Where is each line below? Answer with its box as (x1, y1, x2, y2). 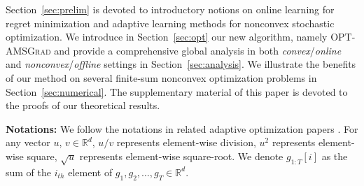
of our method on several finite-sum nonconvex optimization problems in (6, 70, 317, 85)
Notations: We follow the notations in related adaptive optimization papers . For (6, 121, 358, 136)
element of (68, 164, 113, 179)
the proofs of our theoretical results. (6, 98, 160, 113)
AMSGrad (6, 43, 51, 57)
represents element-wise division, (116, 135, 256, 150)
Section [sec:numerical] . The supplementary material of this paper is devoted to (6, 84, 348, 99)
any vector (6, 135, 50, 150)
